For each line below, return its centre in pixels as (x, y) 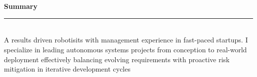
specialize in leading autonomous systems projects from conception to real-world (126, 49)
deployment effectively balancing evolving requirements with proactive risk (117, 59)
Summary (21, 6)
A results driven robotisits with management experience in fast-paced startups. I (126, 40)
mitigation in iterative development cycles (67, 69)
